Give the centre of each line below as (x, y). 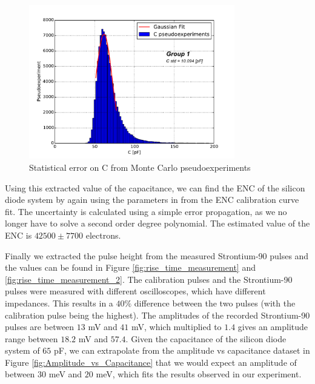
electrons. (103, 235)
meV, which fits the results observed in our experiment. (199, 374)
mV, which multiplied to (177, 327)
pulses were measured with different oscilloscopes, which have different (135, 291)
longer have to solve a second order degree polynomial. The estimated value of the (157, 223)
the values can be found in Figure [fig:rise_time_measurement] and (130, 267)
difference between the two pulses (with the (215, 303)
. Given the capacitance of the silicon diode (206, 338)
